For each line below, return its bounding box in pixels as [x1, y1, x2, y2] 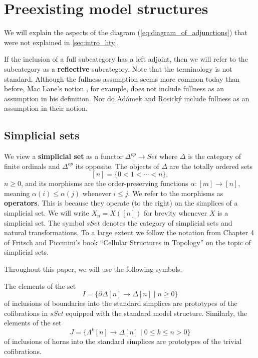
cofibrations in [4, 307, 48, 318]
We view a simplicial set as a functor [4, 151, 123, 161]
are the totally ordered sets [169, 160, 253, 171]
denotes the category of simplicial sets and [102, 217, 232, 228]
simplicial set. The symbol [4, 217, 85, 228]
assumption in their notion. [4, 103, 88, 113]
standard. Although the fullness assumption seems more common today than [4, 73, 240, 84]
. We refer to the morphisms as [128, 188, 223, 198]
